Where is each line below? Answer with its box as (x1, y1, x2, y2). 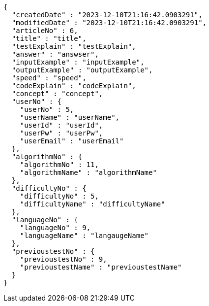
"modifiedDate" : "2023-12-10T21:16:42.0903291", (11, 19, 207, 27)
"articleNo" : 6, (11, 27, 78, 34)
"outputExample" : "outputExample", (11, 66, 153, 74)
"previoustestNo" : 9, (20, 255, 107, 263)
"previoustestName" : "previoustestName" (20, 263, 182, 271)
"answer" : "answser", (11, 50, 99, 58)
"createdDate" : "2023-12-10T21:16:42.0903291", (11, 11, 203, 19)
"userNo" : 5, (20, 105, 74, 113)
